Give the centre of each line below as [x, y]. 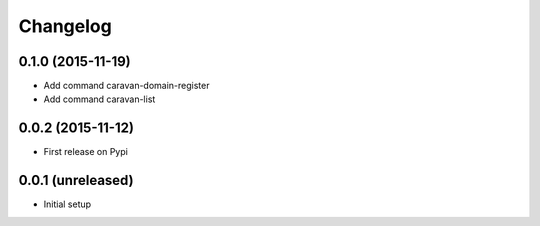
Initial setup [67, 204]
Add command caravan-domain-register [126, 86]
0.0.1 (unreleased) [76, 180]
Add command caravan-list [99, 99]
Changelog [65, 26]
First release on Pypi [86, 152]
